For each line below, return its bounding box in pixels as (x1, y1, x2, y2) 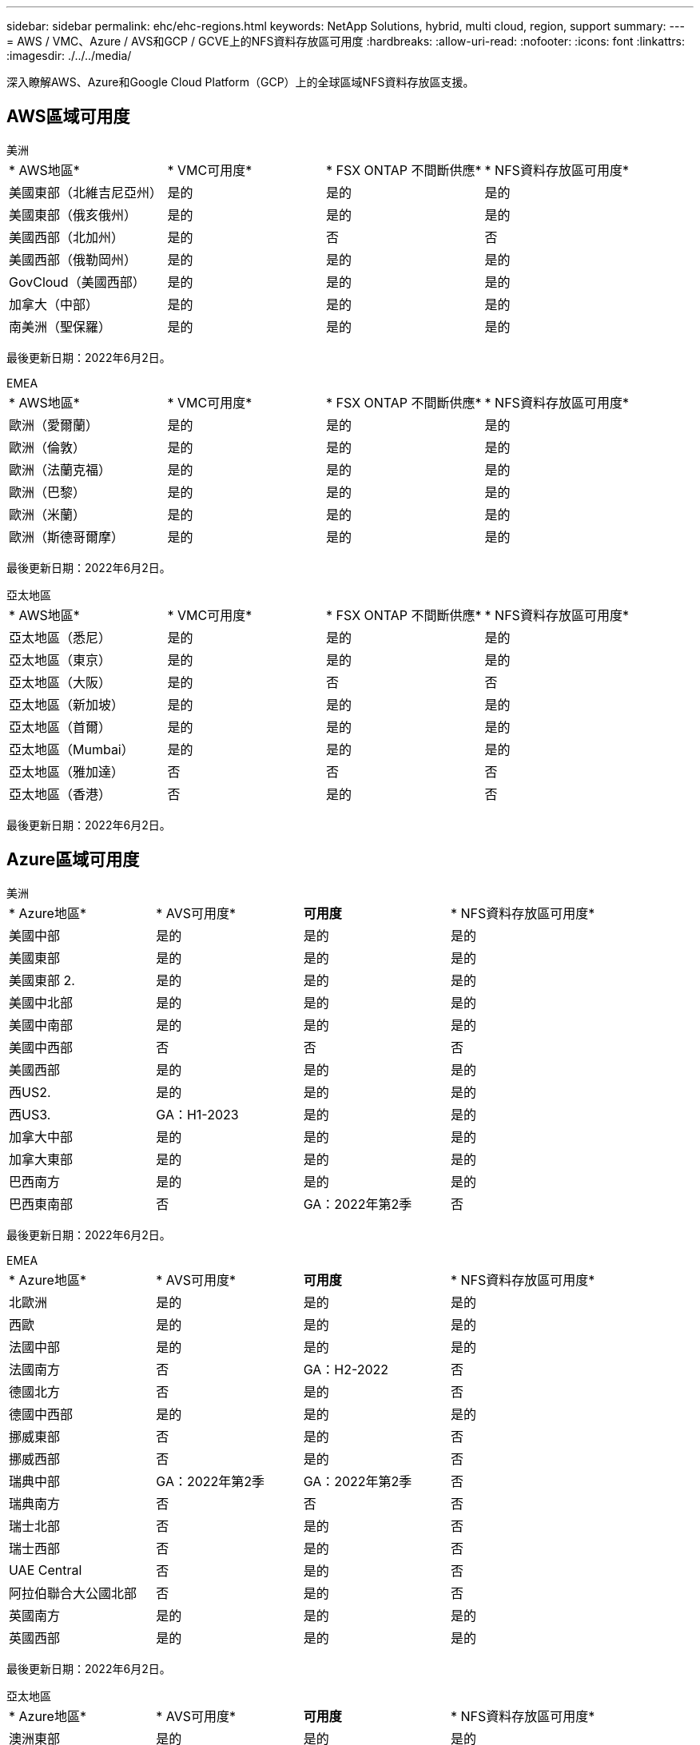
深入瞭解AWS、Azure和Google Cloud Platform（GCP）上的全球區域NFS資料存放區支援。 (6, 75, 475, 89)
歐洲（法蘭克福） (9, 461, 112, 478)
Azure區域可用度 (6, 849, 140, 870)
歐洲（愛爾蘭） (9, 416, 99, 433)
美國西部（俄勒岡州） (9, 251, 137, 268)
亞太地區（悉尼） (9, 629, 112, 646)
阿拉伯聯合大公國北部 (9, 1584, 137, 1601)
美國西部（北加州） (9, 229, 125, 245)
